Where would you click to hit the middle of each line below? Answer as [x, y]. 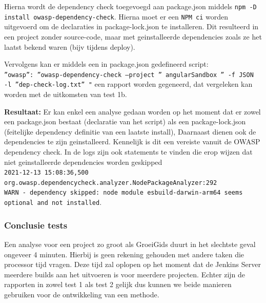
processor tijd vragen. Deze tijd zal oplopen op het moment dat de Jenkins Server [132, 264]
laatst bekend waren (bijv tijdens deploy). [70, 46]
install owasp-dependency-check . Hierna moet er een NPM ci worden [116, 16]
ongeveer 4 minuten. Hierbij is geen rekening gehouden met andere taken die [124, 254]
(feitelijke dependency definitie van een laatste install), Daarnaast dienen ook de [130, 131]
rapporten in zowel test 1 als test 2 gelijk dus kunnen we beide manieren [118, 284]
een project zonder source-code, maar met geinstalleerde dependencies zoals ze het [133, 36]
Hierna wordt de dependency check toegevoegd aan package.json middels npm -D [130, 6]
